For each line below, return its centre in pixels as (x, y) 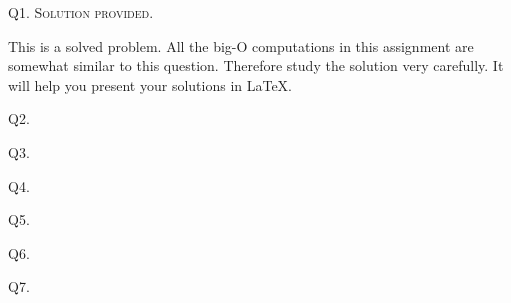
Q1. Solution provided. (81, 12)
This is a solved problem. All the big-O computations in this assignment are (241, 45)
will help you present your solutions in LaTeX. (150, 84)
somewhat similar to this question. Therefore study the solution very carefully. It (256, 65)
